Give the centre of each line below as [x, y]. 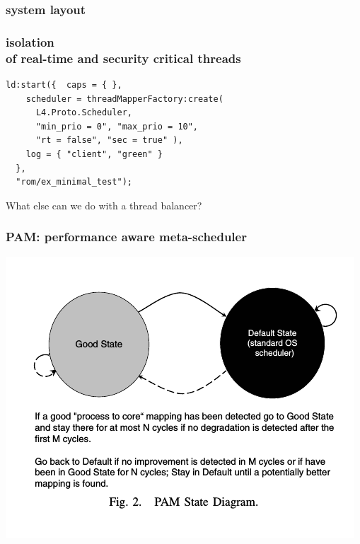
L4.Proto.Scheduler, [84, 113]
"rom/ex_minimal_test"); [74, 182]
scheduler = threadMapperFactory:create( [124, 99]
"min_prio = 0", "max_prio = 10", [117, 126]
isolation [30, 41]
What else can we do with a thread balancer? [104, 205]
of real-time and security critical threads [123, 58]
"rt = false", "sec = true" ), [109, 140]
